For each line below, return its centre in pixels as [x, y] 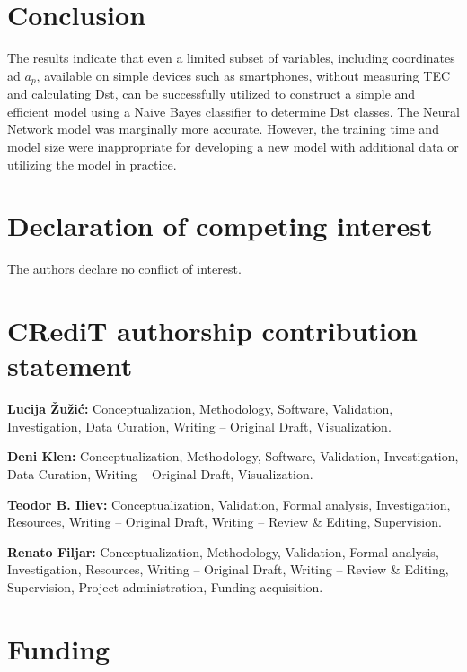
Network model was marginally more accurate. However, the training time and [223, 129]
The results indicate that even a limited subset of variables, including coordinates [231, 58]
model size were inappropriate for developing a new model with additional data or [233, 146]
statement [70, 366]
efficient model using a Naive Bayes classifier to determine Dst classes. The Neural [233, 111]
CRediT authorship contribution [212, 331]
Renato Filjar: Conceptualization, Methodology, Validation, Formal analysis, [223, 551]
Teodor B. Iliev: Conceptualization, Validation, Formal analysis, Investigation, [229, 504]
